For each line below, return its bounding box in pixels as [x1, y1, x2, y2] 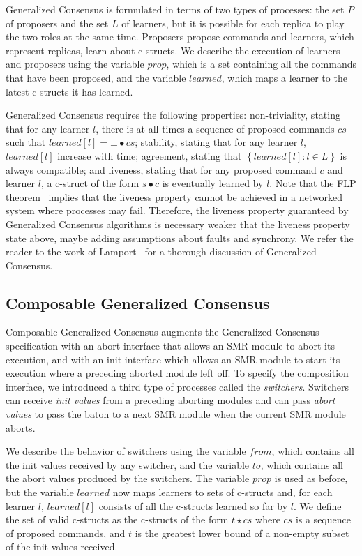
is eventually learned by [162, 176, 264, 190]
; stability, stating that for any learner [135, 135, 298, 149]
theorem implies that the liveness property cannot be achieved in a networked [6, 189, 342, 204]
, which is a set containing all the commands [166, 57, 357, 71]
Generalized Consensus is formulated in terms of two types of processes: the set [6, 2, 345, 16]
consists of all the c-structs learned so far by [98, 498, 288, 513]
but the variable [6, 485, 74, 499]
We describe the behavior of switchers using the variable [6, 444, 246, 458]
